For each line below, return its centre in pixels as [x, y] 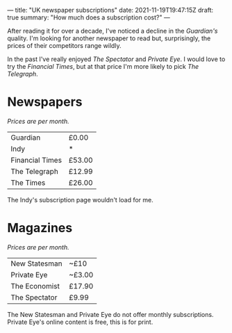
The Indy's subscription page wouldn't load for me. [81, 200]
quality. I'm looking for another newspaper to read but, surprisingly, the [109, 38]
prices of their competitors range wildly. [64, 46]
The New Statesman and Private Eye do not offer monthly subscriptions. [110, 314]
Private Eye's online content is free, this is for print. [80, 322]
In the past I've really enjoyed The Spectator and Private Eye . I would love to [116, 59]
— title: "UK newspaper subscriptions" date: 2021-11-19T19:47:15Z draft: [110, 10]
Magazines [40, 228]
